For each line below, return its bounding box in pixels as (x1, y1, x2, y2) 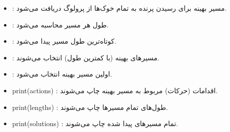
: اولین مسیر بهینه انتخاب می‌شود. (12, 69, 112, 79)
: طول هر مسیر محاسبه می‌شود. (12, 19, 109, 29)
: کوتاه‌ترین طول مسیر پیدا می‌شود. (12, 36, 116, 46)
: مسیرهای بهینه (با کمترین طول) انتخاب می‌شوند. (12, 52, 159, 62)
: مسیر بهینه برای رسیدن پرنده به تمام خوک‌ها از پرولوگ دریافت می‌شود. (12, 3, 227, 13)
